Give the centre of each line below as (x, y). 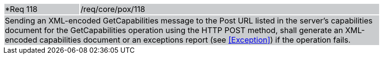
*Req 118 (21, 9)
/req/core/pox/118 (113, 9)
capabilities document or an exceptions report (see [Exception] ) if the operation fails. (195, 40)
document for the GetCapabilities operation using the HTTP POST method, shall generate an (174, 30)
